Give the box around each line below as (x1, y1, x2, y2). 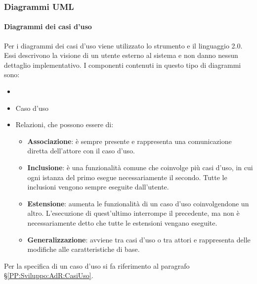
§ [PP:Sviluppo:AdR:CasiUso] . (4, 270, 93, 281)
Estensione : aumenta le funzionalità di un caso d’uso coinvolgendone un (27, 198, 249, 208)
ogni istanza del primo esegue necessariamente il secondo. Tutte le (27, 172, 227, 182)
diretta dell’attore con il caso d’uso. (27, 145, 135, 156)
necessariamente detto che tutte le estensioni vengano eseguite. (27, 217, 217, 228)
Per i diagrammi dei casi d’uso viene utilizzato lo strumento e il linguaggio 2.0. (4, 40, 243, 50)
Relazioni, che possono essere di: (15, 119, 114, 130)
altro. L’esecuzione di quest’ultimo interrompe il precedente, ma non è (27, 208, 240, 218)
